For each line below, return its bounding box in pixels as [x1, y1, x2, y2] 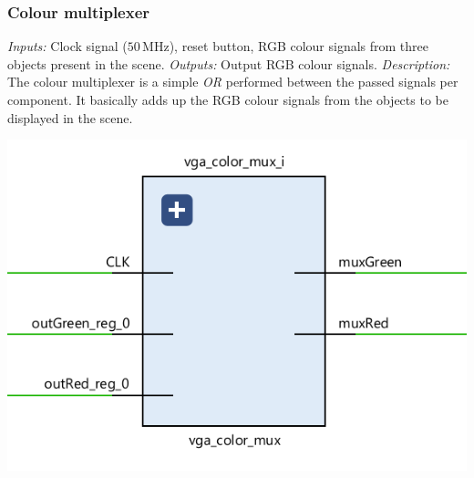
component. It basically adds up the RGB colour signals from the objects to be [7, 90, 448, 109]
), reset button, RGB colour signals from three [169, 36, 429, 56]
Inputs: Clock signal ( [7, 36, 128, 56]
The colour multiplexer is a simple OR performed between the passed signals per [7, 72, 459, 91]
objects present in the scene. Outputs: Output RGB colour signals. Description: [7, 54, 450, 73]
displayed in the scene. [7, 108, 133, 127]
